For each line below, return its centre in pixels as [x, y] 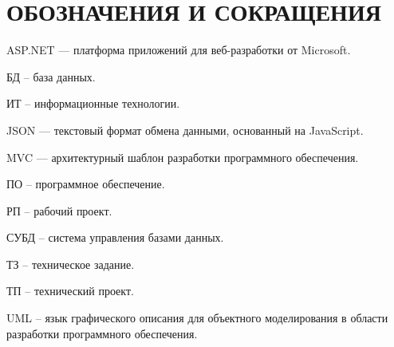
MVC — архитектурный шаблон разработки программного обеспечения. [183, 157]
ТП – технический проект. [70, 291]
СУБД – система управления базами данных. [115, 237]
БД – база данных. [51, 76]
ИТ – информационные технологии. [93, 103]
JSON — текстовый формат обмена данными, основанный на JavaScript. [185, 130]
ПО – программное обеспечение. [86, 184]
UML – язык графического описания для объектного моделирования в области [197, 318]
